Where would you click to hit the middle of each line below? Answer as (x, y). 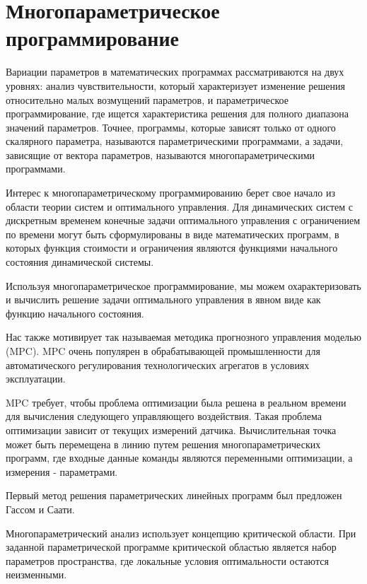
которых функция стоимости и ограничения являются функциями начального (172, 248)
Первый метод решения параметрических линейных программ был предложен (174, 495)
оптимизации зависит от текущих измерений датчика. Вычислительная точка (171, 430)
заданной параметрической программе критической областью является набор (171, 547)
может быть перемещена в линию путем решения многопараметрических (163, 444)
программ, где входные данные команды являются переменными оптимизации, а (179, 458)
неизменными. (36, 574)
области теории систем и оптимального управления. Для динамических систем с (179, 206)
